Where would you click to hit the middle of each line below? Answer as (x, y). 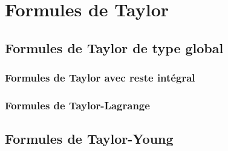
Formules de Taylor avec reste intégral (100, 78)
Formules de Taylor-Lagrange (77, 105)
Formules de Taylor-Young (89, 139)
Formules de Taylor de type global (114, 47)
